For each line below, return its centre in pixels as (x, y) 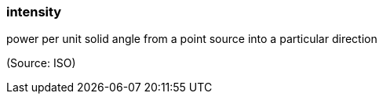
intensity (34, 12)
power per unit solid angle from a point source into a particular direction (192, 39)
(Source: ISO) (41, 63)
